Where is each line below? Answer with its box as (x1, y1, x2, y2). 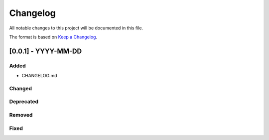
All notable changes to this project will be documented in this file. (9, 25, 143, 31)
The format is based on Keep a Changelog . (9, 34, 97, 40)
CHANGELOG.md (21, 73, 57, 79)
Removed (9, 111, 33, 118)
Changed (9, 85, 32, 92)
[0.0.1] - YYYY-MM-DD (9, 47, 82, 55)
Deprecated (9, 98, 39, 105)
